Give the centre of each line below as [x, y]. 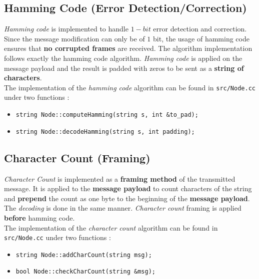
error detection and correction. [200, 29]
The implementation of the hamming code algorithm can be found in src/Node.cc [130, 87]
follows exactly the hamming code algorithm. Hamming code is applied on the [123, 58]
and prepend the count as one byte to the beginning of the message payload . [127, 198]
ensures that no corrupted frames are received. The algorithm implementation [128, 48]
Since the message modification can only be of [74, 38]
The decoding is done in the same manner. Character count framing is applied [123, 208]
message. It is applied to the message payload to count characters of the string [128, 188]
